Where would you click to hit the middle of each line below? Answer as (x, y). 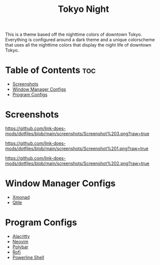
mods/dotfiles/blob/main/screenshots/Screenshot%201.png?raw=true (77, 149)
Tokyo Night (83, 9)
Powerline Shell (28, 257)
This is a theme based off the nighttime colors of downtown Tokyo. (74, 34)
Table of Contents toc (50, 70)
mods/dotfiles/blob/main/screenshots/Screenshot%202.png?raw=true (77, 164)
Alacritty (21, 236)
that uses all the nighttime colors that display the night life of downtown (78, 45)
